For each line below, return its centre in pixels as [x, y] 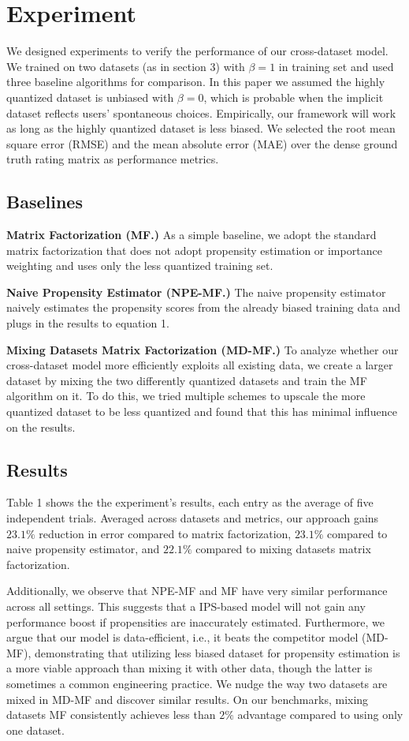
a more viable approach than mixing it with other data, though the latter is [190, 668]
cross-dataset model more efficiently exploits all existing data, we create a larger [200, 365]
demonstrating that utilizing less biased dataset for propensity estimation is [217, 652]
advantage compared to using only [320, 715]
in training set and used [336, 66]
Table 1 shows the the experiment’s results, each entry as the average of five [190, 502]
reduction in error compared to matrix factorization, [165, 533]
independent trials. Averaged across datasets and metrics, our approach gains [193, 518]
